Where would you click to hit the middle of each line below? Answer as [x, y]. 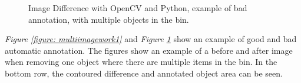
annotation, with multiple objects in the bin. [109, 19]
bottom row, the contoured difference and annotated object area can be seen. [144, 73]
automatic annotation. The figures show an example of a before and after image [149, 50]
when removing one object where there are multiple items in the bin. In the [141, 62]
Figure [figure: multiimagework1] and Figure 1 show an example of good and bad [151, 39]
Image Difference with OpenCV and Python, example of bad [138, 8]
